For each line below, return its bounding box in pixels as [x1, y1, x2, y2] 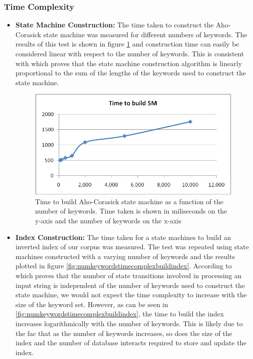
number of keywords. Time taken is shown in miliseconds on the [35, 206, 227, 216]
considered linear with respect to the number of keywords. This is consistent [15, 48, 244, 58]
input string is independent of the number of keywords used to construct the [15, 280, 245, 290]
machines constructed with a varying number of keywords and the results [15, 251, 235, 261]
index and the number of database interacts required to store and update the [15, 337, 247, 348]
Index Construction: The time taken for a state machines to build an [15, 232, 231, 242]
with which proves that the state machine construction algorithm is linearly [15, 58, 242, 68]
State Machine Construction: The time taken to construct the [15, 20, 214, 30]
